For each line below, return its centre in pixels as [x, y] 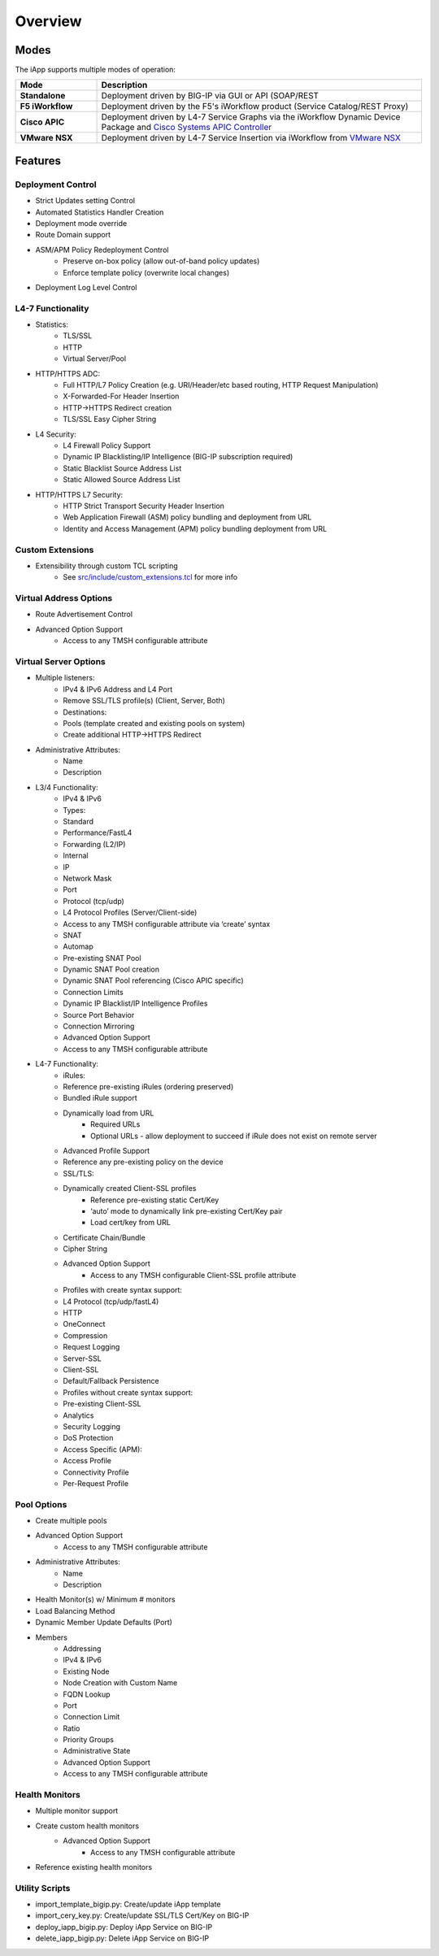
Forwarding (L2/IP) [94, 844]
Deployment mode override [81, 223]
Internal [76, 856]
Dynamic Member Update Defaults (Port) [104, 1623]
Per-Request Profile [96, 1483]
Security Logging [92, 1426]
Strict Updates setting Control [85, 201]
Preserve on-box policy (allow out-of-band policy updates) [161, 261]
